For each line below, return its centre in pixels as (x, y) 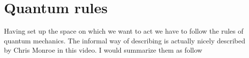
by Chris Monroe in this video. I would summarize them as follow (103, 50)
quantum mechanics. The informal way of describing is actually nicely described (125, 40)
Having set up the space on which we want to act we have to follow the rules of (124, 31)
